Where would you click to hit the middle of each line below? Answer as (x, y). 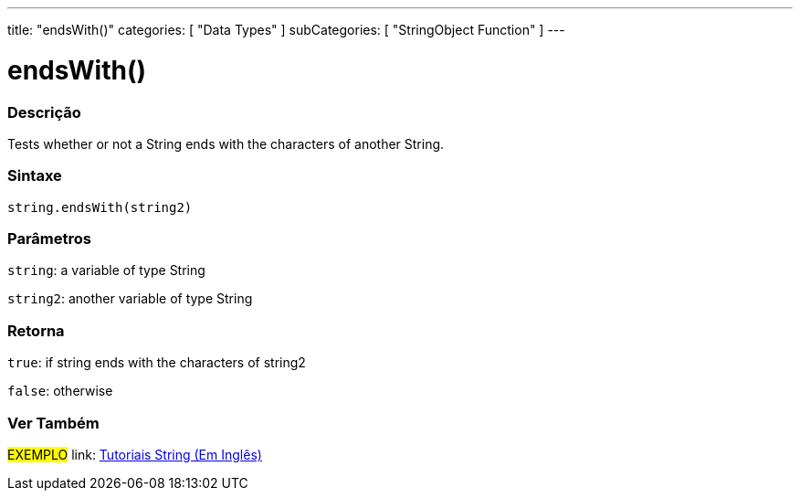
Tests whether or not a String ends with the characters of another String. (226, 143)
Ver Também (53, 423)
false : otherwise (60, 391)
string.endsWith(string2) (100, 207)
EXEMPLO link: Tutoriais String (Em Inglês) (135, 454)
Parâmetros (49, 238)
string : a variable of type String (106, 270)
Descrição (44, 112)
